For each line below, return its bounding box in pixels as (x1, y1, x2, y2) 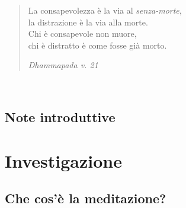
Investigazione (5, 148, 122, 172)
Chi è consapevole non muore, (28, 27, 137, 40)
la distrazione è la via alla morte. (28, 15, 148, 28)
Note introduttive (5, 107, 116, 126)
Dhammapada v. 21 (28, 59, 98, 71)
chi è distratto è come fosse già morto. (28, 39, 167, 51)
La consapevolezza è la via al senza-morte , (28, 4, 182, 16)
